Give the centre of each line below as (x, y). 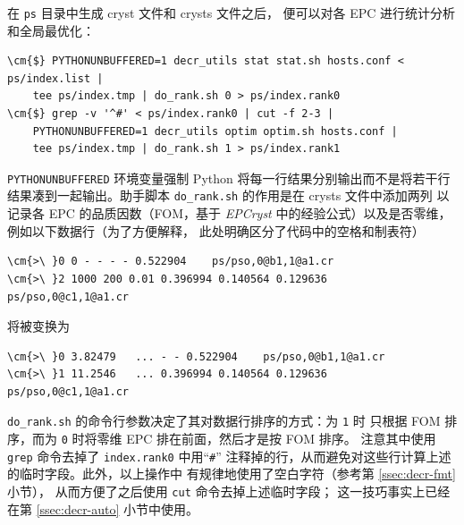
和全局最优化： (51, 30)
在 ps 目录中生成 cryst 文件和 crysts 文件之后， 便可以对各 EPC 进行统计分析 (232, 13)
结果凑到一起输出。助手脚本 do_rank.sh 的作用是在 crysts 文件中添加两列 (220, 195)
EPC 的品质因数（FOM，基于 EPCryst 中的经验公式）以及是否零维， (250, 213)
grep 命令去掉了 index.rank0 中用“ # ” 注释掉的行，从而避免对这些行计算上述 (229, 456)
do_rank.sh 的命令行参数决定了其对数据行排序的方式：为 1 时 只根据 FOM (224, 421)
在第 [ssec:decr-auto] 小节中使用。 (103, 508)
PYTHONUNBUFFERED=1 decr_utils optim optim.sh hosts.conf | (215, 131)
